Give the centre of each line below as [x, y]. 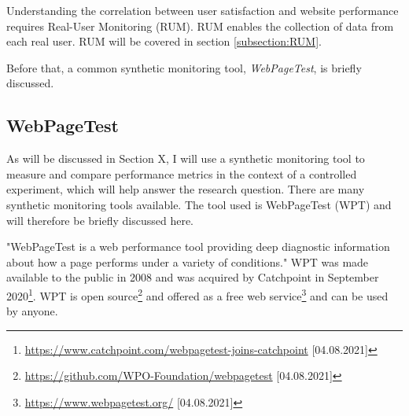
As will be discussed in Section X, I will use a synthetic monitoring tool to [186, 158]
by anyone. [32, 311]
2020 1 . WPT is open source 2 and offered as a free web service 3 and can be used [197, 294]
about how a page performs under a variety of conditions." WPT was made [188, 261]
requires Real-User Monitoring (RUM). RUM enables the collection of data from [200, 26]
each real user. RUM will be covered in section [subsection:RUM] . [164, 41]
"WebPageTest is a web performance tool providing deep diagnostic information [198, 247]
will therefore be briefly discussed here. [100, 220]
